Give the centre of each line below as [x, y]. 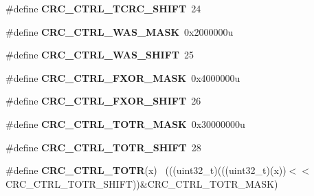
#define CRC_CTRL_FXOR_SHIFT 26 [103, 101]
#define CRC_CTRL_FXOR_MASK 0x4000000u [123, 77]
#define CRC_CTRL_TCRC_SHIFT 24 [103, 8]
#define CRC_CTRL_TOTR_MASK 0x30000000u [125, 123]
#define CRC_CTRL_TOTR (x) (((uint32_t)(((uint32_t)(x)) [146, 170]
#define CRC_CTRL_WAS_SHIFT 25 [100, 55]
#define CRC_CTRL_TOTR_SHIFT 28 [103, 147]
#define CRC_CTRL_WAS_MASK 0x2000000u [120, 31]
